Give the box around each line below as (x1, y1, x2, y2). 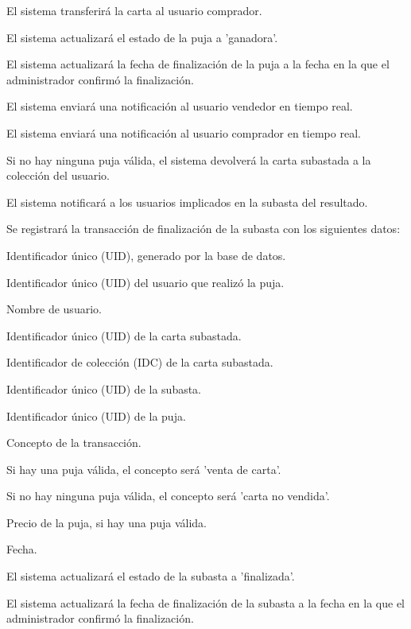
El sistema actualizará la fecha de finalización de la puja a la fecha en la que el (6, 56, 390, 72)
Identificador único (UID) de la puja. (6, 407, 186, 424)
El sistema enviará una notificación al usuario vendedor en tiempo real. (6, 98, 353, 115)
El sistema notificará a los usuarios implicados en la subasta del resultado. (6, 193, 368, 210)
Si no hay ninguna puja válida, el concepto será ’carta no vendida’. (6, 487, 330, 504)
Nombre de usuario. (6, 301, 102, 317)
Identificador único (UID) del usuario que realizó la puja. (6, 274, 285, 290)
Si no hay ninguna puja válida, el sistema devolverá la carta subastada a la (6, 151, 371, 168)
